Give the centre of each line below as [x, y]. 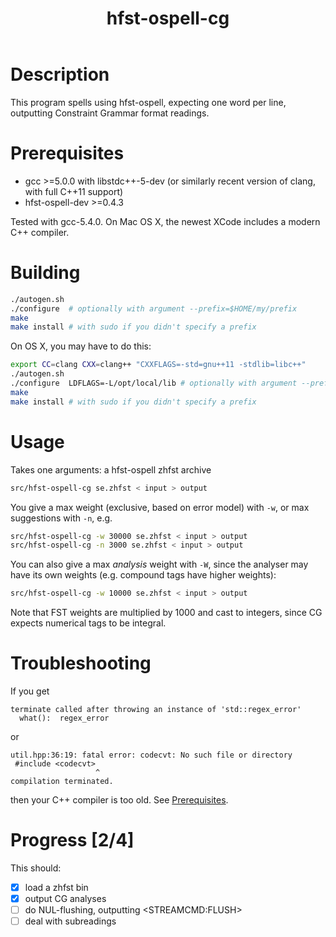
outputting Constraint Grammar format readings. [110, 113]
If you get [30, 691]
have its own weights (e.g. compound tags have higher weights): [143, 575]
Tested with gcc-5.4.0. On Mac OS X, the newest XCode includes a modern [165, 221]
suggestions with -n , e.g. [61, 518]
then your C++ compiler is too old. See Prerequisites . [119, 800]
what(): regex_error [64, 718]
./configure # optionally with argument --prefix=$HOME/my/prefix [154, 308]
